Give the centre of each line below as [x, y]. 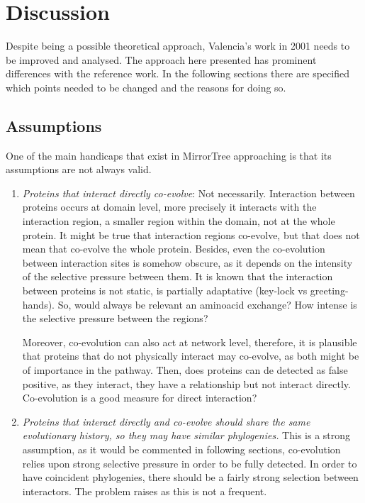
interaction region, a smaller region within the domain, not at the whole [179, 221]
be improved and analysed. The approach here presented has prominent [161, 59]
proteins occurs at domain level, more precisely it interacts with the [169, 207]
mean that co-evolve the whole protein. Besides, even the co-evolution [174, 249]
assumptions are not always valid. [79, 169]
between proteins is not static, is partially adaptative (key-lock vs [165, 291]
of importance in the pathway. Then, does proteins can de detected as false [185, 370]
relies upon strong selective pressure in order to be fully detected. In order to [190, 463]
